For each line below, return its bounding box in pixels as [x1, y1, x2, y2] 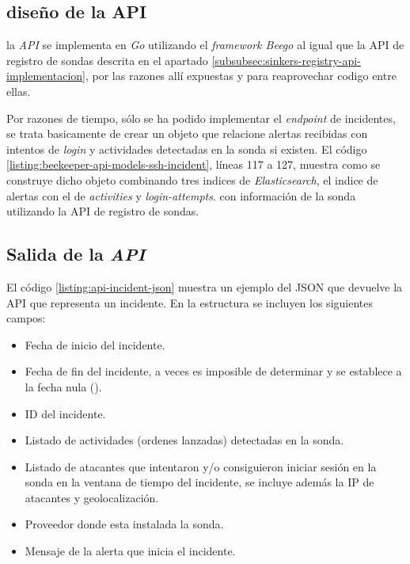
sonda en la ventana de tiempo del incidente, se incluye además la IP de [25, 474, 374, 490]
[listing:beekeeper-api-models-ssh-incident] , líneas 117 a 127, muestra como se [6, 156, 381, 173]
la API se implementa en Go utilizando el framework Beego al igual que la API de [6, 36, 404, 53]
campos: [6, 310, 46, 326]
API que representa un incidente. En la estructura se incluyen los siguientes [6, 294, 373, 311]
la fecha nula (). [25, 378, 102, 394]
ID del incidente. [25, 405, 106, 421]
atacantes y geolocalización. [25, 489, 159, 505]
